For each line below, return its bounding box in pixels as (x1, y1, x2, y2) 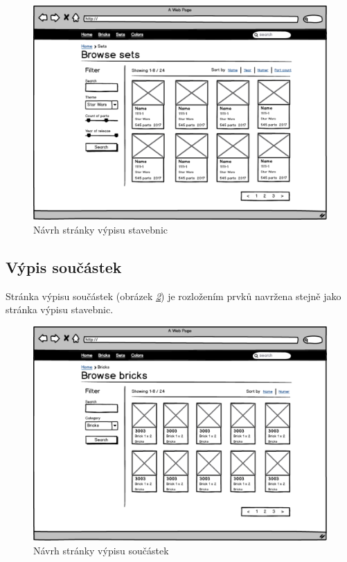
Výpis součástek (6, 256, 122, 277)
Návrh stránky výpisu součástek (33, 543, 169, 557)
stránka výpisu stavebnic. (6, 302, 114, 317)
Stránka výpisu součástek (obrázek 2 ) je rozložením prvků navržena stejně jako (6, 288, 341, 303)
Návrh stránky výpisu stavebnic (33, 222, 168, 236)
